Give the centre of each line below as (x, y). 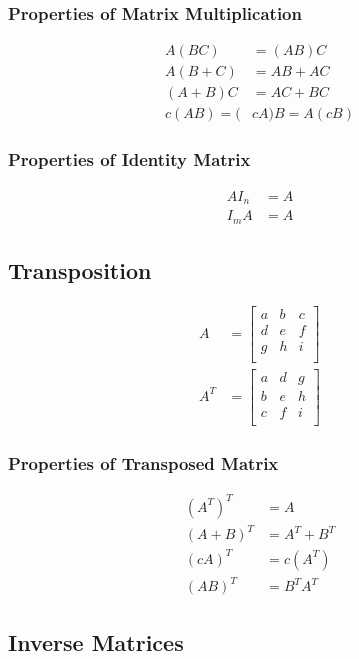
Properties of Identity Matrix (129, 159)
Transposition (80, 269)
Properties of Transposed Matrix (143, 462)
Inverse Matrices (96, 641)
